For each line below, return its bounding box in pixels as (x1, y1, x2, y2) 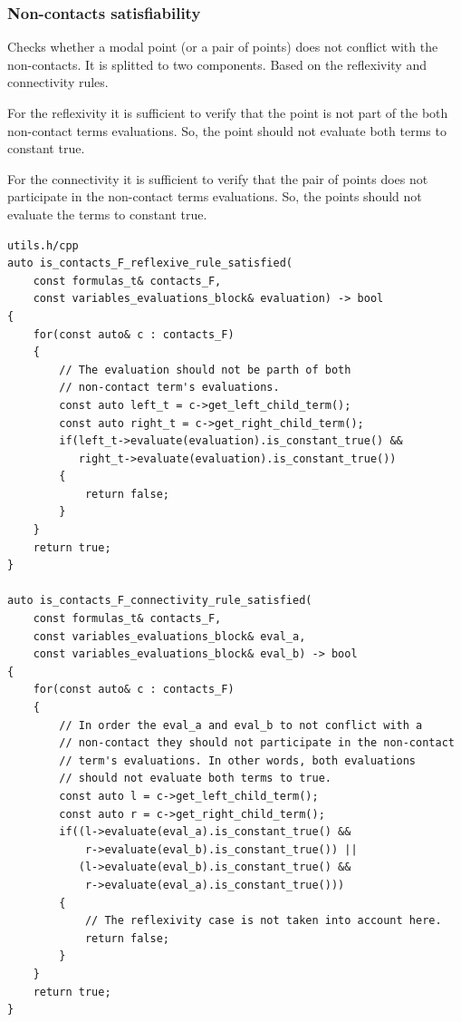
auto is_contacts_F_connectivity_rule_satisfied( (7, 594, 312, 608)
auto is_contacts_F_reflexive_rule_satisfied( (7, 257, 293, 270)
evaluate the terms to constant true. (7, 204, 207, 223)
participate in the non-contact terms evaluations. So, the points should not (7, 187, 422, 206)
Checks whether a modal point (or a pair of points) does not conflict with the (7, 37, 438, 56)
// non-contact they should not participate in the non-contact (59, 736, 455, 750)
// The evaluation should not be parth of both (59, 363, 351, 376)
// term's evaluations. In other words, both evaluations (59, 754, 417, 767)
